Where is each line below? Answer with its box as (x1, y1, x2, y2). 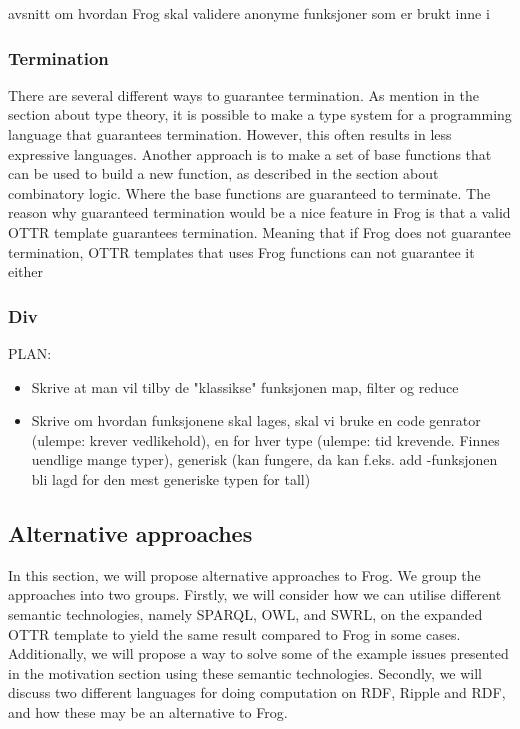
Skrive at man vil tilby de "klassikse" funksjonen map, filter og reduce (31, 376, 459, 397)
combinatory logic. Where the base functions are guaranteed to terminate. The (8, 182, 491, 203)
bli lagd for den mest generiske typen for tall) (31, 468, 311, 489)
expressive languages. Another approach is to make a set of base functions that (8, 143, 492, 164)
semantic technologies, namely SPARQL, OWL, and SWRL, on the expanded (8, 603, 483, 624)
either (8, 261, 44, 282)
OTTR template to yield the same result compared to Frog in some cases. (8, 623, 461, 644)
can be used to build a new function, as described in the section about (8, 163, 439, 184)
